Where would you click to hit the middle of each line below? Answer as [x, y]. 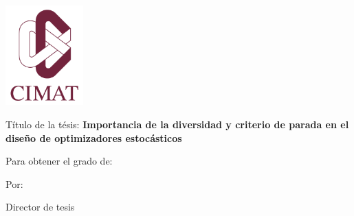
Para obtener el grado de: [59, 161]
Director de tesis [40, 207]
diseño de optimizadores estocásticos [94, 137]
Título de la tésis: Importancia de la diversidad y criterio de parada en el [177, 124]
